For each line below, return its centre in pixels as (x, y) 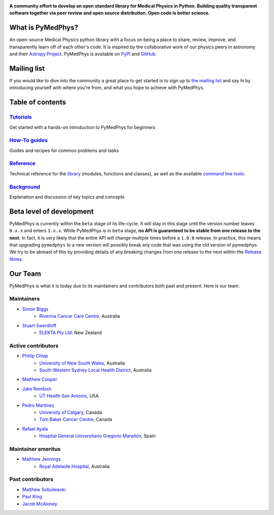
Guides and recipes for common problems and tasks (64, 150)
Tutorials (21, 117)
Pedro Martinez (38, 405)
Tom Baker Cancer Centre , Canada (76, 419)
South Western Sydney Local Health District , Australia (95, 370)
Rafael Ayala (35, 429)
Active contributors (34, 346)
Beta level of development (52, 211)
